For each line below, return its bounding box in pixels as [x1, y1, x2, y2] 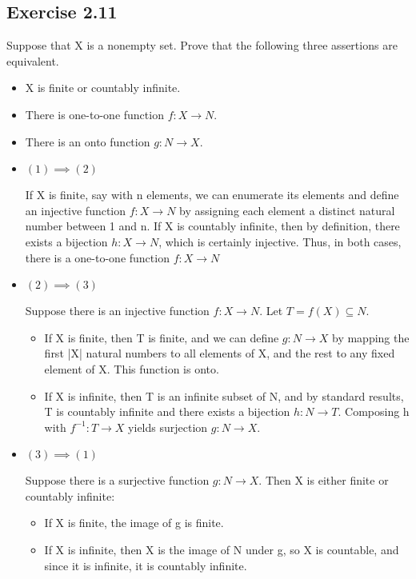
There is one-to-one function [25, 106, 164, 122]
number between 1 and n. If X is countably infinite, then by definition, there [25, 218, 400, 234]
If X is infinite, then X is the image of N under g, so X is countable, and [44, 541, 399, 558]
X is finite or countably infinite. [25, 79, 181, 96]
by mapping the [332, 329, 410, 345]
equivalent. [6, 52, 59, 69]
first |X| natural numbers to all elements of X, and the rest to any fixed [44, 345, 395, 361]
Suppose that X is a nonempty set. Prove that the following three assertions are [6, 37, 398, 54]
